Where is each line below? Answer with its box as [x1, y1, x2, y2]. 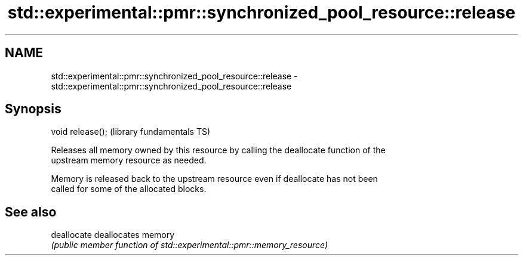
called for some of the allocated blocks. [51, 184, 207, 194]
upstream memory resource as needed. [51, 155, 207, 166]
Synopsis [5, 101, 61, 117]
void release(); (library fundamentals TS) [51, 126, 211, 137]
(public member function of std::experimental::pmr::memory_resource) [51, 240, 328, 250]
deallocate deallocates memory [51, 230, 175, 240]
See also [5, 204, 57, 219]
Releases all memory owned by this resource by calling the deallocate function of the [51, 145, 386, 156]
